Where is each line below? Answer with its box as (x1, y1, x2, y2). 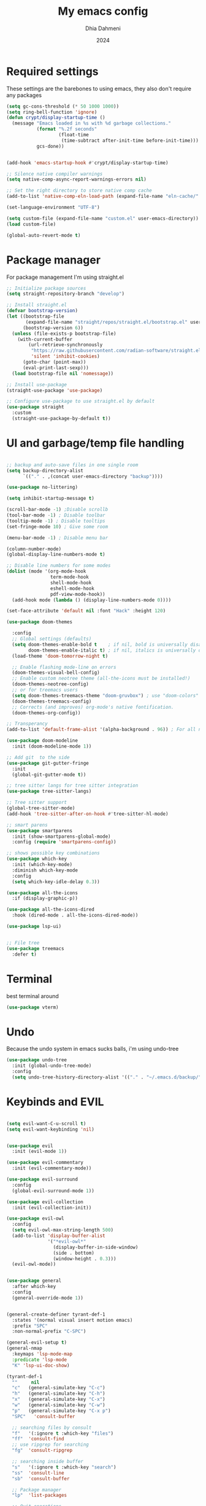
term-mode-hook (50, 574, 89, 580)
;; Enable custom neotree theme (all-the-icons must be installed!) (12, 676, 191, 682)
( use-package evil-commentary (6, 1160, 84, 1166)
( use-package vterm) (6, 1004, 59, 1010)
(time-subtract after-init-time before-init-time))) (61, 137, 199, 144)
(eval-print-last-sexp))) (22, 364, 89, 371)
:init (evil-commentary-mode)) (12, 1165, 92, 1171)
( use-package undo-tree (6, 1057, 67, 1063)
